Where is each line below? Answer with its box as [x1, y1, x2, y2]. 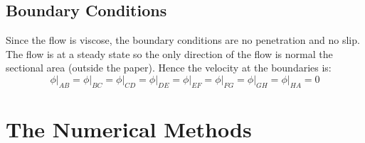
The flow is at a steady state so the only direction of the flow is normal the [6, 46, 333, 61]
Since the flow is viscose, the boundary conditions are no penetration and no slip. [6, 33, 360, 47]
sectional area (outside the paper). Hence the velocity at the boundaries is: [6, 60, 332, 75]
